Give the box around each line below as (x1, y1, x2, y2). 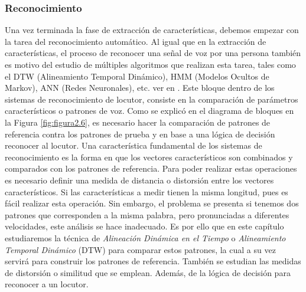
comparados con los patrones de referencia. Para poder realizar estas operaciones (5, 162, 297, 175)
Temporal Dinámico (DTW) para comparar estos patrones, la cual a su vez (5, 243, 276, 255)
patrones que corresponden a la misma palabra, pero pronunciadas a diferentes (5, 208, 289, 221)
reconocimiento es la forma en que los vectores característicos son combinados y (5, 150, 293, 163)
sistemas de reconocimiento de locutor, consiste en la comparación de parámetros (5, 93, 298, 105)
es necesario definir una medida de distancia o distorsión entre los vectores (5, 173, 274, 186)
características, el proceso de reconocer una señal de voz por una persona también (5, 47, 301, 59)
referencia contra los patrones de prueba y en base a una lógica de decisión (5, 127, 275, 140)
